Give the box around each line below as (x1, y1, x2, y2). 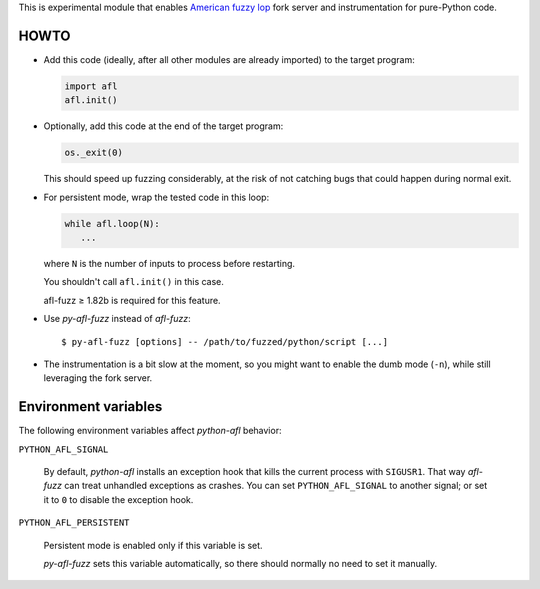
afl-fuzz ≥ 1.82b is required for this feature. (43, 294, 221, 306)
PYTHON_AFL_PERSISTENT (18, 517, 130, 529)
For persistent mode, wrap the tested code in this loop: (43, 191, 270, 203)
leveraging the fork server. (43, 372, 153, 384)
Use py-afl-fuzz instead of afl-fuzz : (43, 313, 191, 325)
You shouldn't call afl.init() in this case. (43, 276, 225, 288)
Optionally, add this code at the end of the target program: (43, 120, 284, 132)
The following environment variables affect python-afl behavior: (18, 425, 282, 437)
